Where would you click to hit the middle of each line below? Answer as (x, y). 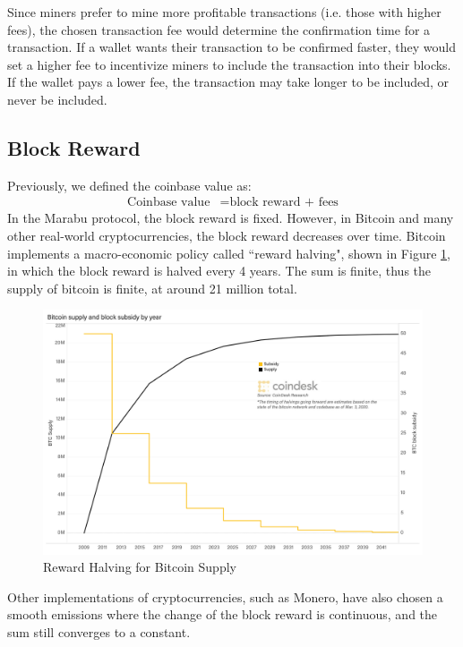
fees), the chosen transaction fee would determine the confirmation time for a (219, 29)
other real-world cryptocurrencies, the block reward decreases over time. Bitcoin (227, 235)
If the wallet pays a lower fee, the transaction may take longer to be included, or (228, 82)
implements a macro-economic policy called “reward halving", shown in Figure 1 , (229, 253)
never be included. (57, 99)
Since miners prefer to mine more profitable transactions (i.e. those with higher (224, 12)
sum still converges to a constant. (99, 632)
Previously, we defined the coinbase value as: (129, 185)
